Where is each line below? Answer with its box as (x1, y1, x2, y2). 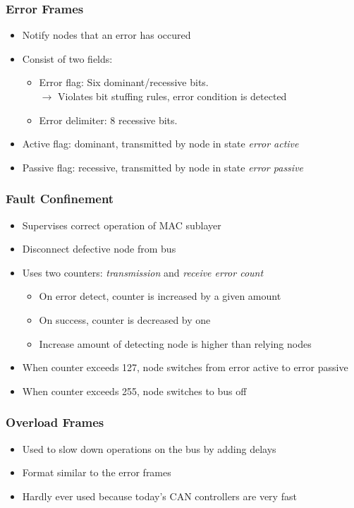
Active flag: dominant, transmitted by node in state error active (22, 136, 299, 151)
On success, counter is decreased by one (39, 312, 211, 327)
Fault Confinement (6, 190, 114, 207)
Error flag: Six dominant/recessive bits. (39, 75, 209, 90)
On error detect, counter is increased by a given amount (39, 289, 281, 303)
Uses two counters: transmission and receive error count (22, 265, 264, 279)
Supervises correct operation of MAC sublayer (22, 217, 221, 232)
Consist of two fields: (22, 51, 113, 66)
